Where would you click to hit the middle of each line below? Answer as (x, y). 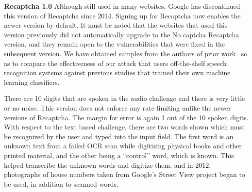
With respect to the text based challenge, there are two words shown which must (124, 127)
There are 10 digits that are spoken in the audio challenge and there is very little (125, 98)
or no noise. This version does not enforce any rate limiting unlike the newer (118, 107)
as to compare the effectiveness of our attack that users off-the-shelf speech (115, 63)
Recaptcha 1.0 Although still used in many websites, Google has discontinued (122, 6)
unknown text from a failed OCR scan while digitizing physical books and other (123, 146)
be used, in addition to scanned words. (61, 184)
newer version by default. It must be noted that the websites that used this (116, 25)
